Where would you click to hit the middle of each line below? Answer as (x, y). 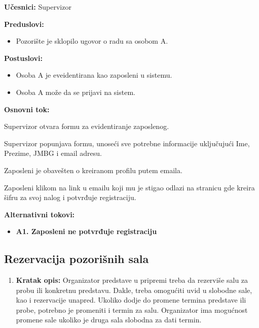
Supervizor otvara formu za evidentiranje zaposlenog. (87, 126)
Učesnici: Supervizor (38, 7)
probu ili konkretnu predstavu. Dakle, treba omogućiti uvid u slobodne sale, (134, 290)
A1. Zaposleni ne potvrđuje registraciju (86, 231)
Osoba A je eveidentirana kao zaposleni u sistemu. (94, 75)
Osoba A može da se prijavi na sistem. (76, 92)
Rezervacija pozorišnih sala (77, 259)
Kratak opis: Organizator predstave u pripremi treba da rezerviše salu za (132, 280)
